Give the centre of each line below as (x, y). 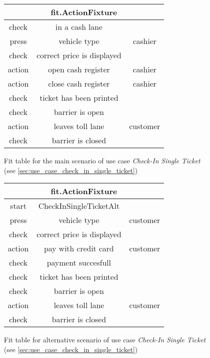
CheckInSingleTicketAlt (79, 206)
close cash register (79, 83)
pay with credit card (79, 248)
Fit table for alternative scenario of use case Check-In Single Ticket (105, 340)
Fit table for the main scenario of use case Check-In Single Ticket (102, 160)
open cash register (79, 69)
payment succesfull (79, 263)
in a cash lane (79, 27)
